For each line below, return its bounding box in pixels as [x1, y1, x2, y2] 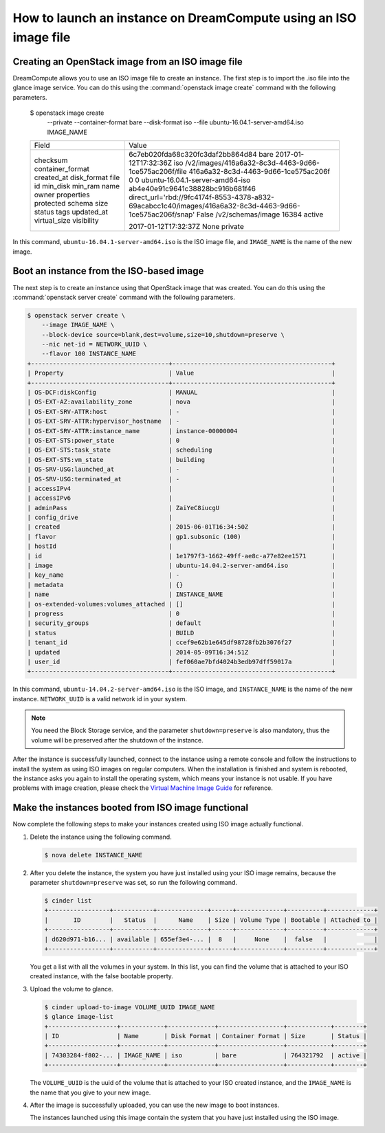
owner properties [34, 190, 90, 199]
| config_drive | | [27, 514, 336, 522]
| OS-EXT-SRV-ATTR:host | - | [27, 408, 336, 415]
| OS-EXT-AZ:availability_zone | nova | [27, 398, 336, 406]
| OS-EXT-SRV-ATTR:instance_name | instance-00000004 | [27, 427, 336, 434]
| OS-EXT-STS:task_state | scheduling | [27, 446, 336, 454]
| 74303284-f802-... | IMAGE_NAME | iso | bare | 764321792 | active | [44, 1051, 367, 1059]
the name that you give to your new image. [30, 1088, 151, 1097]
